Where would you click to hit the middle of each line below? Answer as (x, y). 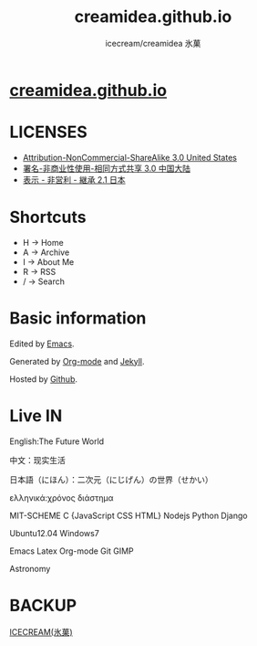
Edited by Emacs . (42, 344)
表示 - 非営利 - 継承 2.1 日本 (74, 179)
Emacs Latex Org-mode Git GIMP (72, 551)
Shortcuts (48, 217)
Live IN (36, 415)
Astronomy (30, 568)
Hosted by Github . (44, 379)
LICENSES (49, 132)
